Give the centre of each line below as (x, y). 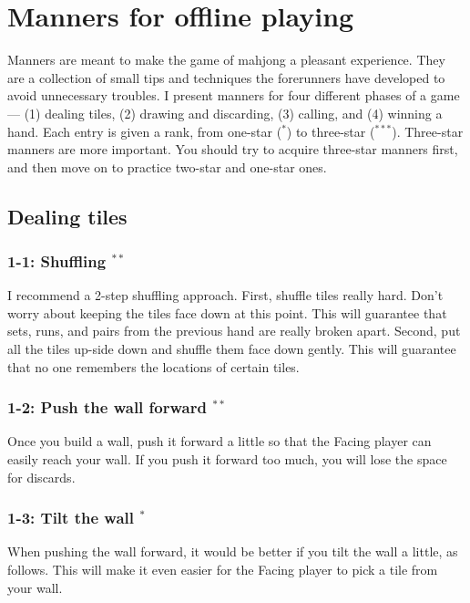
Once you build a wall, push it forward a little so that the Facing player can (220, 441)
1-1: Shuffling (57, 260)
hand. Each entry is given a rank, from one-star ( (145, 131)
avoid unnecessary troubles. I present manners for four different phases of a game (234, 95)
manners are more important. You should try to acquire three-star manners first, (233, 149)
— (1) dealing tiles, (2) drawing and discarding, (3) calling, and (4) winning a (225, 113)
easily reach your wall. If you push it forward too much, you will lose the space (227, 459)
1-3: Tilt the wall (71, 518)
